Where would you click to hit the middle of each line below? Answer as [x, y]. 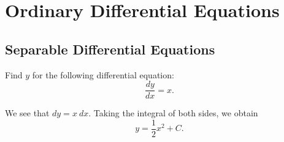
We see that [27, 113]
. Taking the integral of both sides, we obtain [173, 113]
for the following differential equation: [103, 74]
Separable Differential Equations [110, 49]
